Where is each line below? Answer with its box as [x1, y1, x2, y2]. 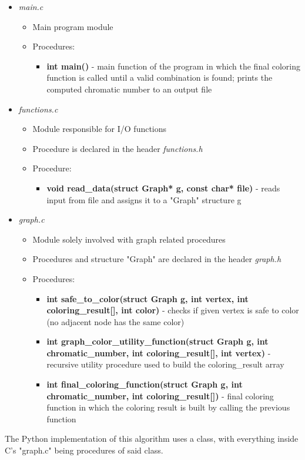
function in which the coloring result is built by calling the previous [46, 401, 290, 413]
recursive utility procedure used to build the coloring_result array [46, 358, 284, 370]
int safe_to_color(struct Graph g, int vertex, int [46, 292, 249, 305]
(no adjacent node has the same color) [46, 315, 185, 327]
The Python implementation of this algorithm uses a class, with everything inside [5, 432, 299, 445]
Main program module [32, 20, 113, 32]
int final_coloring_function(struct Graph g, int [46, 378, 243, 390]
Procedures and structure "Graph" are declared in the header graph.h [32, 253, 281, 265]
